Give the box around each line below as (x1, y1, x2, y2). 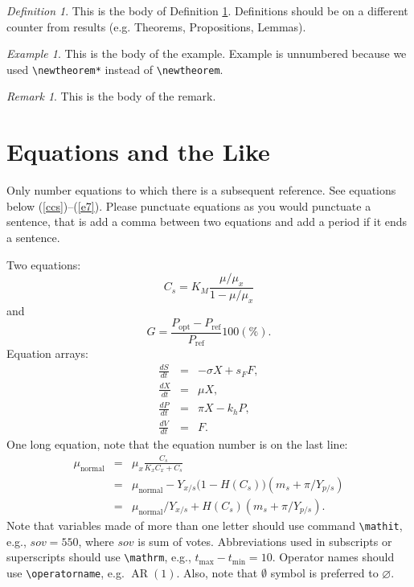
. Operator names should (272, 548, 395, 565)
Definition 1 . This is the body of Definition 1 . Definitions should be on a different (6, 2, 408, 18)
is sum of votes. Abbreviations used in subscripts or (137, 532, 392, 549)
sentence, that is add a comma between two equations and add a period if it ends (6, 213, 408, 230)
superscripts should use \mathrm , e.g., (6, 548, 191, 565)
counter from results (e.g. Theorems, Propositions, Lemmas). (6, 18, 306, 35)
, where (78, 532, 114, 549)
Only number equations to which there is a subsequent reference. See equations (6, 182, 396, 199)
